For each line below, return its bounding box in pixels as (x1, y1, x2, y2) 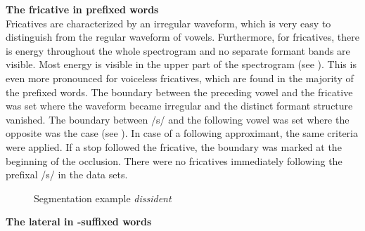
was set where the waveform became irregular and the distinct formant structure (6, 98, 353, 113)
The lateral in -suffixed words (6, 214, 152, 229)
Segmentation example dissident (34, 190, 172, 205)
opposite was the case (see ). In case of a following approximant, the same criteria (6, 126, 359, 140)
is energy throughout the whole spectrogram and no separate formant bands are (6, 43, 350, 58)
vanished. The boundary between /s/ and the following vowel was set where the (6, 112, 350, 126)
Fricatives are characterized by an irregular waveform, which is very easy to (6, 15, 331, 30)
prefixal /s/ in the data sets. (6, 167, 128, 182)
